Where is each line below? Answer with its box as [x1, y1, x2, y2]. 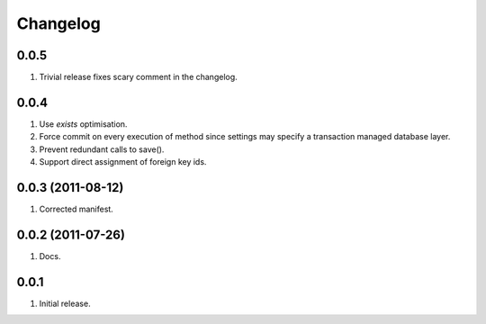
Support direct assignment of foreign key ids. [39, 157, 207, 167]
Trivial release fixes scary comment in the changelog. [39, 72, 238, 83]
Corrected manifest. [39, 203, 114, 215]
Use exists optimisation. [39, 118, 128, 130]
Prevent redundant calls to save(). [39, 144, 165, 155]
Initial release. [39, 298, 91, 309]
